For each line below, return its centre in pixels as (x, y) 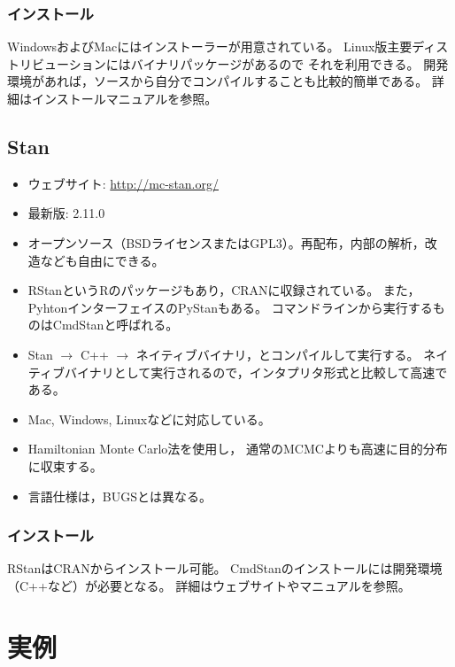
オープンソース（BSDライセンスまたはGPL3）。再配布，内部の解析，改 (232, 242)
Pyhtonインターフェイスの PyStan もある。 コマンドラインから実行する (230, 307)
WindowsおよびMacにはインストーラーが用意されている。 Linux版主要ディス (228, 47)
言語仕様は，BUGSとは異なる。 (120, 496)
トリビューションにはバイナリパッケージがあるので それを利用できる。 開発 (228, 63)
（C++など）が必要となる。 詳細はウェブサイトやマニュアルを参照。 (209, 585)
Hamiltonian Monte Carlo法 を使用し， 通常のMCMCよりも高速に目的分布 (238, 449)
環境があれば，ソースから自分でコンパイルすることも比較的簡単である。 (218, 81)
